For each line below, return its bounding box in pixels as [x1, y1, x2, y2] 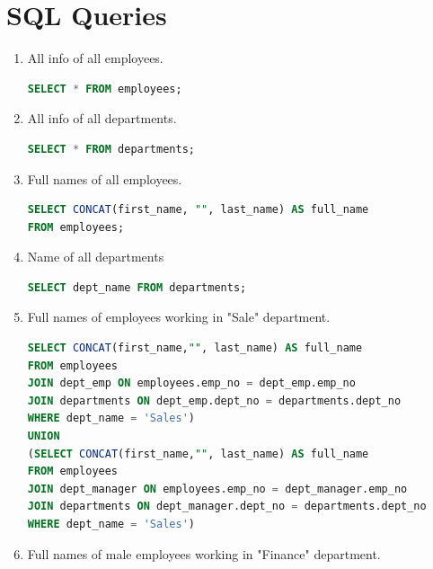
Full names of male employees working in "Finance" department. [27, 544, 381, 563]
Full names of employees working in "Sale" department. [27, 307, 331, 326]
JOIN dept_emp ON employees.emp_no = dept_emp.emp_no [27, 377, 356, 390]
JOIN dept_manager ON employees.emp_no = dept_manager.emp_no [27, 482, 408, 495]
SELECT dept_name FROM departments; [27, 280, 247, 294]
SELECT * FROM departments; [27, 142, 195, 156]
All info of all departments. [27, 109, 177, 128]
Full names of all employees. [27, 169, 182, 188]
